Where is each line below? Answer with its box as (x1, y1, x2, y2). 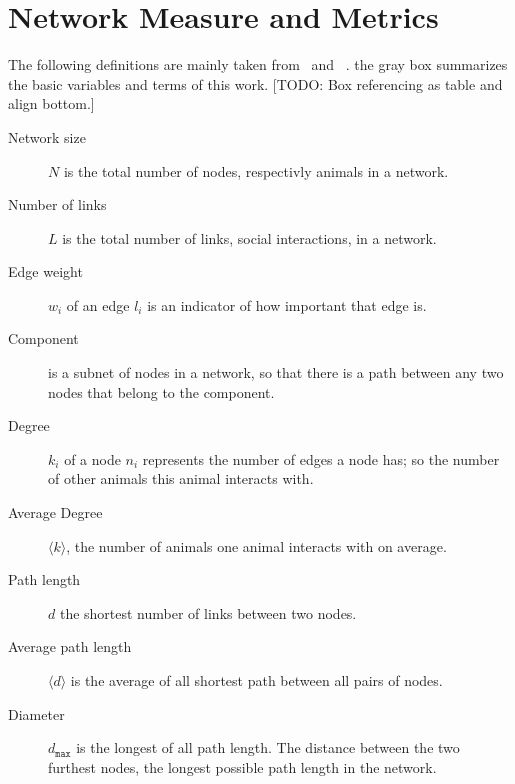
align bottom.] (8, 93, 95, 114)
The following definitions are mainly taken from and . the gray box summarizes (8, 54, 508, 75)
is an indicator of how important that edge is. (147, 294, 427, 315)
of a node (64, 448, 121, 469)
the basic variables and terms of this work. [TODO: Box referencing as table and (8, 73, 503, 94)
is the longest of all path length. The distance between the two (76, 737, 460, 758)
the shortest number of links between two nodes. (59, 602, 357, 623)
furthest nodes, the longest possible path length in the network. (48, 756, 437, 777)
